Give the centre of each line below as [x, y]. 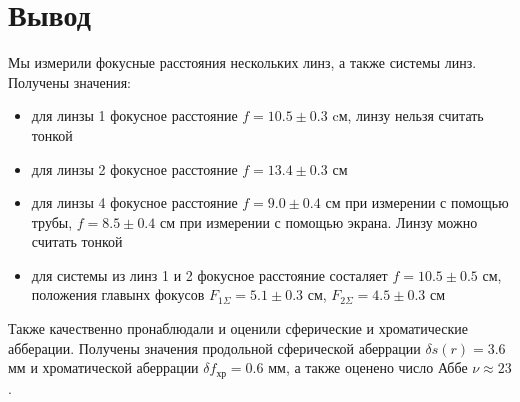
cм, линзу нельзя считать [408, 115]
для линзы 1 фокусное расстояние [134, 115]
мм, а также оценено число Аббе [368, 367]
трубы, [52, 221]
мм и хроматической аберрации [103, 367]
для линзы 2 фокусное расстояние [134, 168]
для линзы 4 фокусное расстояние [134, 202]
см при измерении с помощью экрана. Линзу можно [318, 221]
